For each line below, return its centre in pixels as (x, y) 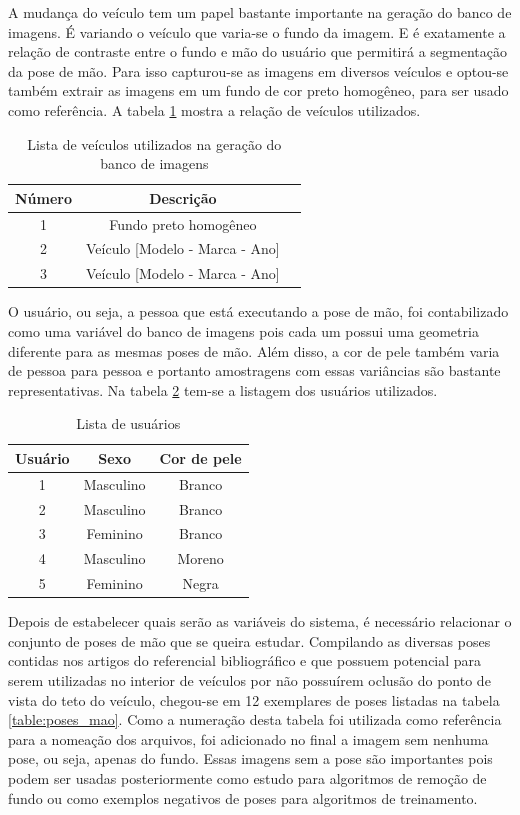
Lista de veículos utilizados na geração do (154, 143)
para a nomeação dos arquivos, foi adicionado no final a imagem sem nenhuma (248, 738)
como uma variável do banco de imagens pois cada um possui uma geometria (243, 330)
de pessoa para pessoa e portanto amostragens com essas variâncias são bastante (254, 370)
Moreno (200, 558)
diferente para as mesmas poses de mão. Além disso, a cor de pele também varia (254, 350)
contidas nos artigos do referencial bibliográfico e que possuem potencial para (245, 660)
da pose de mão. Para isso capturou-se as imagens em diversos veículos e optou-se (258, 70)
